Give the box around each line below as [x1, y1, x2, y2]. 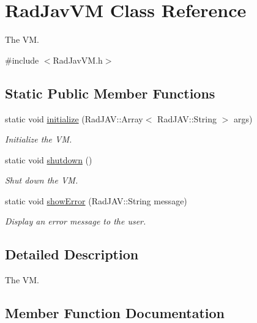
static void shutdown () [5, 153, 92, 166]
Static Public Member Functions [5, 83, 215, 102]
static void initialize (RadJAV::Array [5, 112, 143, 125]
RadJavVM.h [53, 53, 103, 66]
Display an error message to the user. [5, 215, 146, 228]
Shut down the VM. [5, 174, 78, 187]
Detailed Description [5, 245, 139, 264]
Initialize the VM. [5, 133, 72, 146]
